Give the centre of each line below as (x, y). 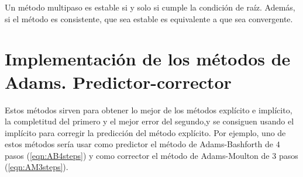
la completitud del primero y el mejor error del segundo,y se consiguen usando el (149, 121)
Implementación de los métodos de (148, 59)
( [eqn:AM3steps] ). (37, 167)
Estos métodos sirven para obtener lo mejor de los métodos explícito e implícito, (149, 110)
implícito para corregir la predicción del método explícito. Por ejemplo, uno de (145, 132)
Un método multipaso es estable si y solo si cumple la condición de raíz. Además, (150, 7)
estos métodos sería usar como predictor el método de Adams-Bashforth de (139, 144)
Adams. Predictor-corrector (118, 81)
